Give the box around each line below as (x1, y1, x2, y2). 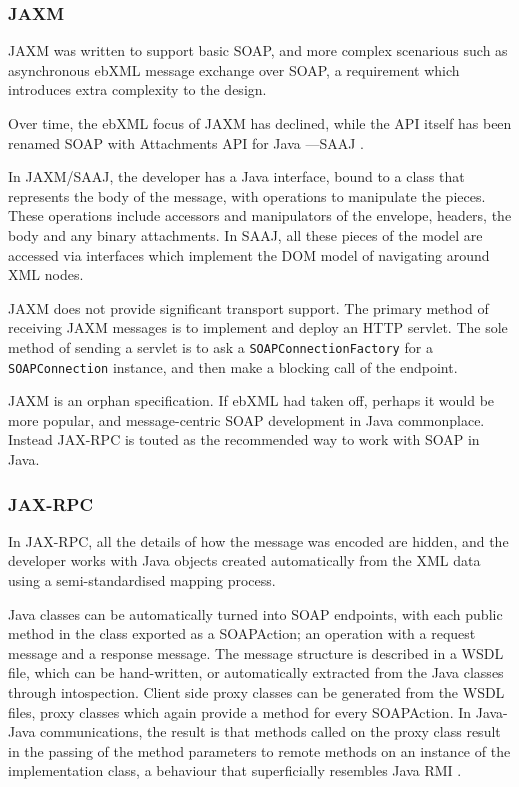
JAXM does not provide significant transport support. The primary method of (8, 297, 489, 318)
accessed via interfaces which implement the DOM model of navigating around (8, 244, 490, 265)
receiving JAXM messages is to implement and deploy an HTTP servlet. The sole (8, 317, 508, 338)
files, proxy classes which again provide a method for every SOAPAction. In (8, 701, 472, 722)
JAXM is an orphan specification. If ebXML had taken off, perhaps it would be (8, 390, 495, 411)
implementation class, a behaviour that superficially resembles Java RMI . (8, 760, 462, 781)
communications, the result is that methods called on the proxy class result (40, 721, 501, 742)
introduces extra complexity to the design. (8, 79, 267, 100)
